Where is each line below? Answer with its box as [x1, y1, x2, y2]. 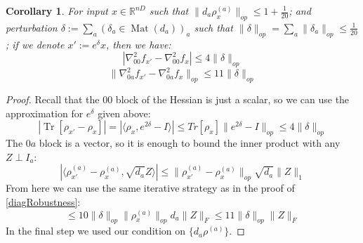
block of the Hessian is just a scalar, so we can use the [115, 92, 350, 107]
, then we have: [106, 37, 171, 51]
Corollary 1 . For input [6, 4, 108, 18]
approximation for [6, 105, 84, 120]
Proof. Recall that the [6, 92, 100, 107]
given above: [98, 105, 151, 120]
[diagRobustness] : [6, 195, 81, 209]
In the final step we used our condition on [6, 223, 186, 238]
